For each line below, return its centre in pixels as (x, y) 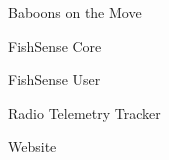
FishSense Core (55, 45)
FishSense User (54, 79)
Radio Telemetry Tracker (84, 112)
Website (32, 146)
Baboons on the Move (75, 12)
